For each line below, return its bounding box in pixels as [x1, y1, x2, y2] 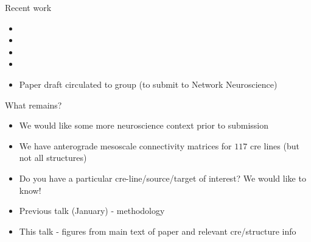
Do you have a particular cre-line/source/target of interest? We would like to [19, 171, 306, 184]
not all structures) [19, 151, 87, 164]
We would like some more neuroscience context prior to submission [19, 119, 269, 132]
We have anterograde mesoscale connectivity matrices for [19, 139, 232, 152]
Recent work [5, 1, 52, 13]
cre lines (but [250, 139, 299, 152]
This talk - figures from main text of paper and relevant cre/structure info [19, 224, 296, 237]
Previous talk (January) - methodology [19, 204, 165, 217]
